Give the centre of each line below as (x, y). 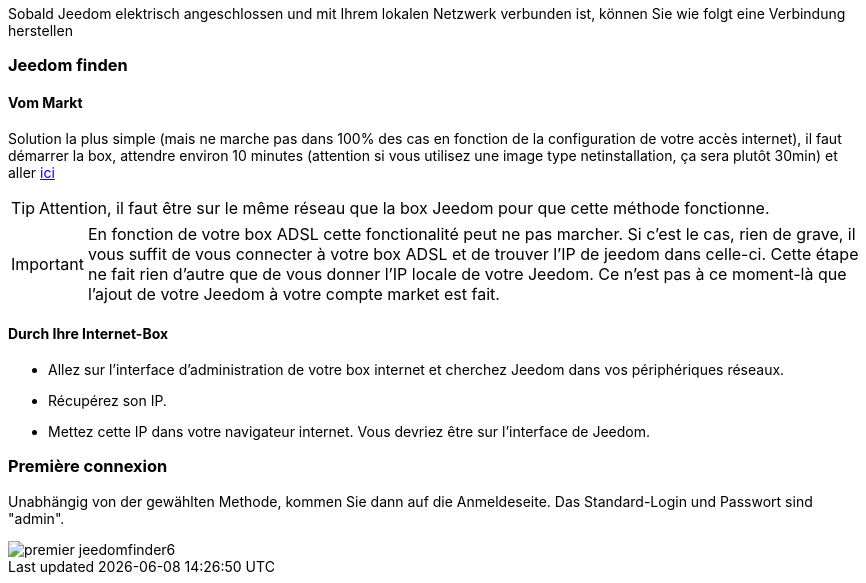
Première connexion (88, 466)
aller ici (31, 172)
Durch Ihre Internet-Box (88, 334)
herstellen (40, 30)
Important (47, 263)
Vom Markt (45, 102)
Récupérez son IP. (107, 400)
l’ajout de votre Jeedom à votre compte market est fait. (293, 293)
